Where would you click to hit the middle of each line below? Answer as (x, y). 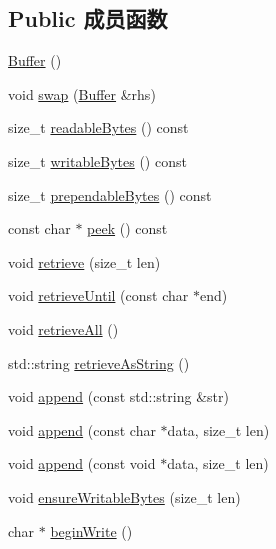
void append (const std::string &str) (118, 396)
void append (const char (82, 429)
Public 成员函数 (88, 18)
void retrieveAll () (63, 328)
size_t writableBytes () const (97, 160)
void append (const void (82, 463)
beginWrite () (91, 530)
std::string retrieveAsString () (99, 362)
